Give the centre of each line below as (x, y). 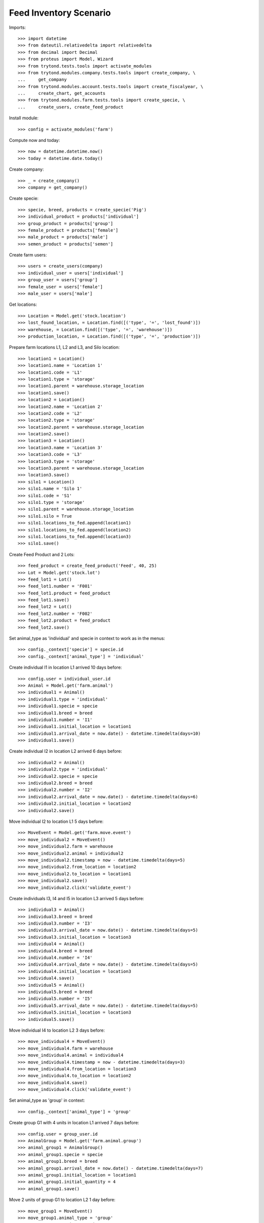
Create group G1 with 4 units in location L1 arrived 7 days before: (74, 1123)
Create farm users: (28, 255)
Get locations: (23, 305)
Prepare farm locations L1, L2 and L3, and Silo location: (64, 347)
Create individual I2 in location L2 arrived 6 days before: (66, 751)
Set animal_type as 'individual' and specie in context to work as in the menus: (87, 638)
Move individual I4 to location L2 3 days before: (57, 1030)
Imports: (18, 27)
